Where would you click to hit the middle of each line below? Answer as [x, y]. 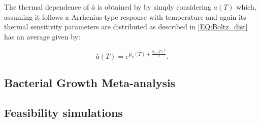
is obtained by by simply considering [154, 7]
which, [246, 7]
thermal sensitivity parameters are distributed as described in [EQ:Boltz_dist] [126, 27]
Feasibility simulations [63, 113]
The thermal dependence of [47, 7]
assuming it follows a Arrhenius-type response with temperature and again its [125, 16]
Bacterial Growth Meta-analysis [90, 83]
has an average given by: [42, 36]
